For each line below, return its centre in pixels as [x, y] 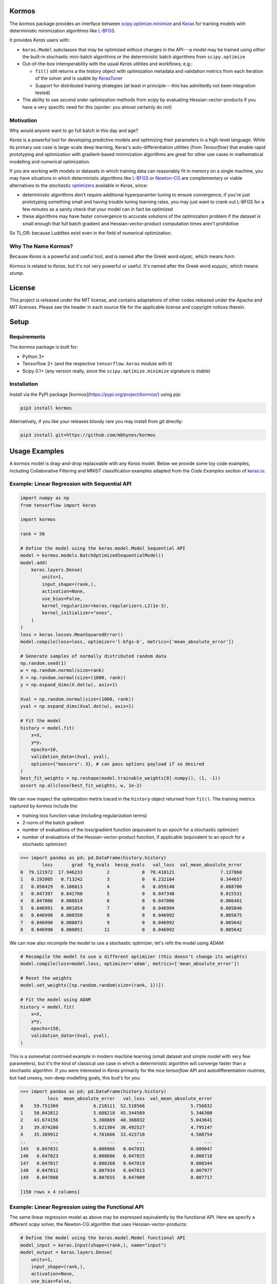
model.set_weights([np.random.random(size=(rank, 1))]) [92, 985]
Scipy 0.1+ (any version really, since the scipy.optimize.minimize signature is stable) [116, 371]
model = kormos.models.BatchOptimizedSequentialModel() [92, 555]
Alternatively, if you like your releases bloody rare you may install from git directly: [96, 421]
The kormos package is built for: [44, 347]
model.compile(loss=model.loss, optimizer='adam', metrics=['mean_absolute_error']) [130, 964]
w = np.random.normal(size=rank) [62, 671]
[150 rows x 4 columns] [50, 1192]
